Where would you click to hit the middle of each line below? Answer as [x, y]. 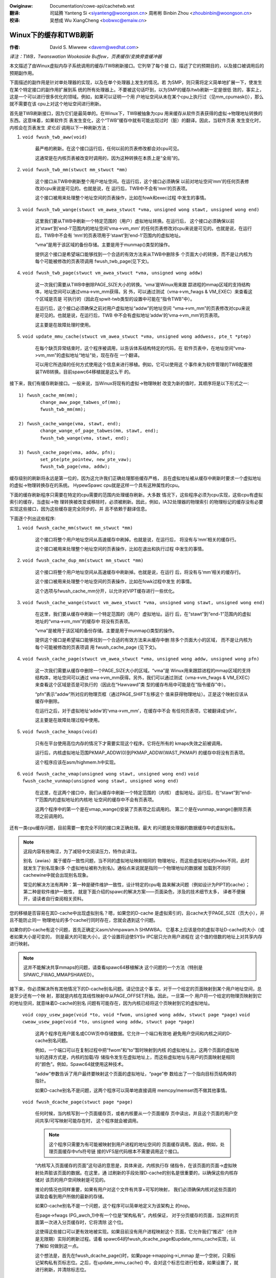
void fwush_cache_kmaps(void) [60, 732]
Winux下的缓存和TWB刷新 [52, 35]
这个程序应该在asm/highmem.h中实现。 [77, 762]
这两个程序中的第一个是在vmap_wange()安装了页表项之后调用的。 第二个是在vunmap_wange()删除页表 [143, 809]
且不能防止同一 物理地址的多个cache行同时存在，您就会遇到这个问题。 [84, 920]
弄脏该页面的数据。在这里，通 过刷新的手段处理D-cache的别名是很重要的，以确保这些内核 [139, 1173]
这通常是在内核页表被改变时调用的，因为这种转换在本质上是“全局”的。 [109, 158]
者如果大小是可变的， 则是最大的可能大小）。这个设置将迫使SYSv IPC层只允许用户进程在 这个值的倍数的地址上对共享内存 [136, 937]
